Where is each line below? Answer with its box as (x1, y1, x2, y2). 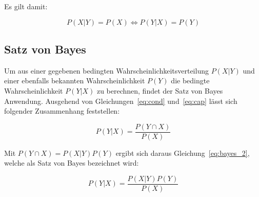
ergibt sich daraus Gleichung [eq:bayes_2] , (115, 147, 250, 158)
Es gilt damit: (4, 1, 48, 11)
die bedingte (171, 75, 210, 86)
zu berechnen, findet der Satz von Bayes (96, 85, 223, 96)
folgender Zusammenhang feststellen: (4, 105, 120, 116)
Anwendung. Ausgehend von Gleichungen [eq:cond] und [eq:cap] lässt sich (4, 95, 237, 106)
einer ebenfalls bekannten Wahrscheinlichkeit (4, 75, 145, 86)
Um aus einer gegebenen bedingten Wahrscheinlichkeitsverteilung (4, 65, 209, 76)
